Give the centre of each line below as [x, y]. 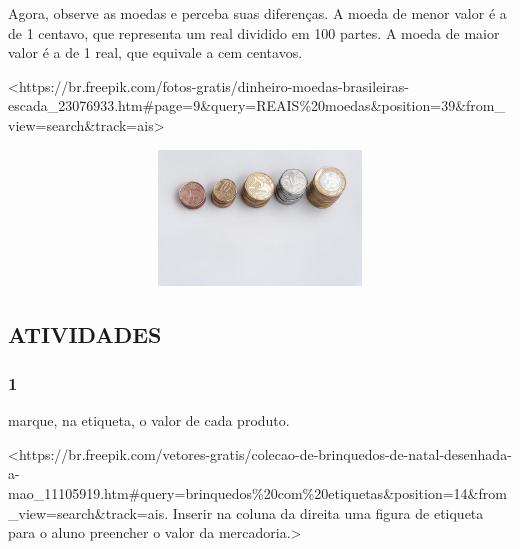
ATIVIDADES [85, 333]
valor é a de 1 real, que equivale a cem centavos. [155, 52]
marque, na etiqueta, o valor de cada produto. [149, 420]
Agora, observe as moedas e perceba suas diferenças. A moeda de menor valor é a [257, 13]
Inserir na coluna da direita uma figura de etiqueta [328, 512]
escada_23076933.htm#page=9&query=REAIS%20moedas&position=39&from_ [256, 105]
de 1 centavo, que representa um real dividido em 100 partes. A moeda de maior [254, 32]
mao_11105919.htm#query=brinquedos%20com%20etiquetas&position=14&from [257, 492]
